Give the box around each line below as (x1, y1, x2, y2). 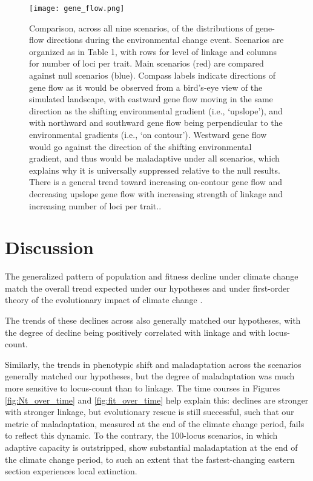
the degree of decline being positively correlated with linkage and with (5, 326, 266, 338)
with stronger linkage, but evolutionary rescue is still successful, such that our (5, 405, 294, 418)
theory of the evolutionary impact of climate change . (5, 293, 203, 306)
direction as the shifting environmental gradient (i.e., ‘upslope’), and (29, 104, 283, 117)
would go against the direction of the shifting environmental (29, 140, 252, 152)
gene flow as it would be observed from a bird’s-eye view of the (29, 80, 263, 93)
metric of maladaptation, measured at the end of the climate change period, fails (5, 417, 305, 430)
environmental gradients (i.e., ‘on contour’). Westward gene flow (29, 128, 267, 140)
